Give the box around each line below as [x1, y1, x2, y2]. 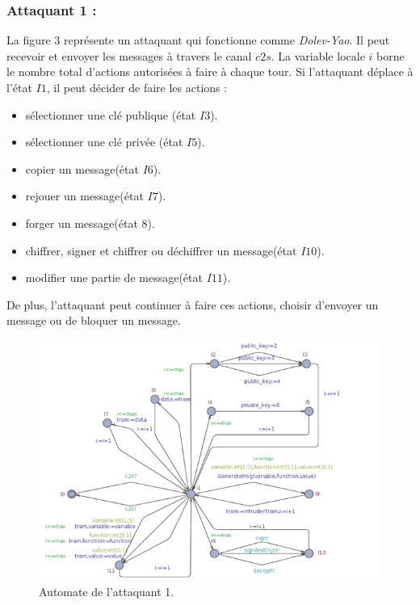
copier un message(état [25, 160, 139, 177]
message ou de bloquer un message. [6, 312, 181, 329]
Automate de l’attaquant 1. [39, 583, 174, 600]
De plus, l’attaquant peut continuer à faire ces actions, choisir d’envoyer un [6, 296, 379, 313]
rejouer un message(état [25, 187, 144, 204]
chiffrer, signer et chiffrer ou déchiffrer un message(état [25, 242, 297, 258]
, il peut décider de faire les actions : [46, 79, 228, 95]
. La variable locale [271, 47, 365, 64]
